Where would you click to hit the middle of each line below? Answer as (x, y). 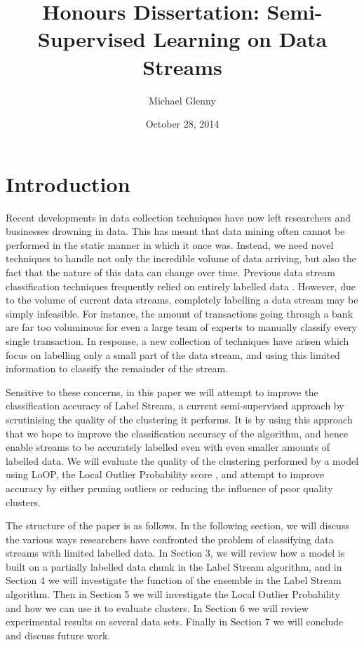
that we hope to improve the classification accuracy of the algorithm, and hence (177, 433)
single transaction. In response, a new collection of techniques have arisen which (177, 340)
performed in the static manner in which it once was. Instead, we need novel (170, 244)
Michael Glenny (182, 100)
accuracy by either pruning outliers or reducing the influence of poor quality (169, 488)
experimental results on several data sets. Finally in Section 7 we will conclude (175, 622)
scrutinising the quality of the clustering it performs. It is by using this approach (179, 419)
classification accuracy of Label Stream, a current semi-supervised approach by (175, 406)
